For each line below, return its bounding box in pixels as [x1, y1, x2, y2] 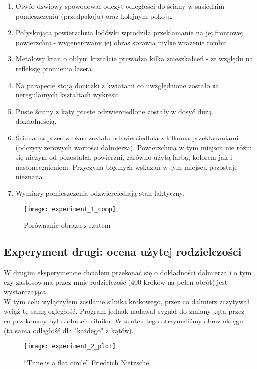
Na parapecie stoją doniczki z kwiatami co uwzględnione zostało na [15, 80, 219, 90]
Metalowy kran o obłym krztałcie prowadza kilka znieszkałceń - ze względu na [15, 53, 253, 64]
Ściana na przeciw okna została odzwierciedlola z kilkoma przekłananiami [15, 132, 239, 142]
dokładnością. [15, 116, 57, 126]
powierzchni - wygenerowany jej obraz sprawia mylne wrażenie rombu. [15, 37, 228, 47]
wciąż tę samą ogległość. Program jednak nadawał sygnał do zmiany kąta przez [4, 306, 245, 316]
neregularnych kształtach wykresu [15, 90, 118, 100]
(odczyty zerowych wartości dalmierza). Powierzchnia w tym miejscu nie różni [15, 142, 252, 152]
